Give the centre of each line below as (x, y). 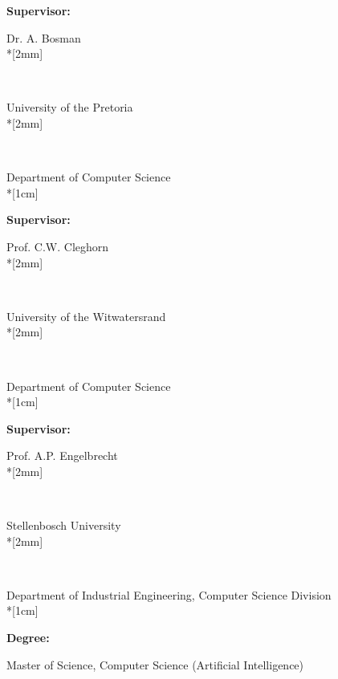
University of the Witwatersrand (86, 316)
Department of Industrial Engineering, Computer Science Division (169, 594)
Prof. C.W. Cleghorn (58, 246)
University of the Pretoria (70, 107)
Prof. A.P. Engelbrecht (62, 455)
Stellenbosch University (64, 525)
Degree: (28, 638)
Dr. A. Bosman (44, 37)
